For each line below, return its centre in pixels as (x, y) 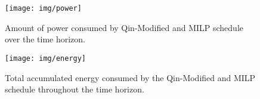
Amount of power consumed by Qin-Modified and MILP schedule (124, 27)
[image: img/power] (43, 8)
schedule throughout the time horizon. (75, 89)
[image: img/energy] (46, 58)
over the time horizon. (45, 39)
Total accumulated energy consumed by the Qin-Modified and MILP (130, 77)
